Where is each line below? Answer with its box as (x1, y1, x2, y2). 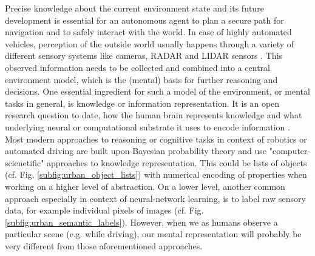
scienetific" (5, 156, 44, 169)
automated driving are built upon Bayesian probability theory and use (5, 144, 267, 157)
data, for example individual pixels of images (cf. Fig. (5, 204, 204, 217)
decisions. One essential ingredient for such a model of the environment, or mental (5, 85, 310, 98)
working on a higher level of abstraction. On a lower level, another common (5, 180, 285, 192)
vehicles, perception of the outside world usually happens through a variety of (5, 37, 294, 50)
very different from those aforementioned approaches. (5, 239, 203, 252)
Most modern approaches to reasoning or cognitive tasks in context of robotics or (5, 132, 307, 145)
